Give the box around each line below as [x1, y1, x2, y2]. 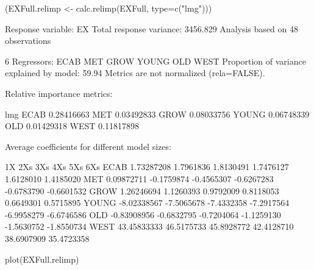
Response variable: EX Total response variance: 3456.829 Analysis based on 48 [5, 22, 298, 35]
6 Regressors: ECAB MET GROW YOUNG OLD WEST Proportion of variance [5, 54, 306, 67]
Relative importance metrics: [5, 87, 113, 99]
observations [5, 34, 51, 47]
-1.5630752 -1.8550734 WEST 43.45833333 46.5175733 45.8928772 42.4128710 [5, 220, 294, 233]
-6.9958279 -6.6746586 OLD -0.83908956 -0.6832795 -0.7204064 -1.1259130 [5, 208, 281, 221]
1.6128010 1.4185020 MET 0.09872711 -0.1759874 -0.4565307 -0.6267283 [5, 172, 274, 185]
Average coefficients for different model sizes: [5, 140, 171, 152]
